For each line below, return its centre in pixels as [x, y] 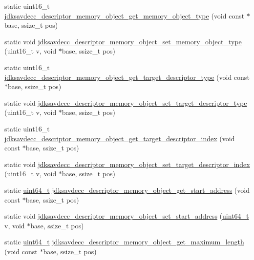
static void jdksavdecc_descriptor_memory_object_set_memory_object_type [123, 41]
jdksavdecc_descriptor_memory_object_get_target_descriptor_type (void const [127, 77]
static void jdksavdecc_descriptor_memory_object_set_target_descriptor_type [126, 102]
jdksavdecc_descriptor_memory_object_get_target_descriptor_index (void [120, 138]
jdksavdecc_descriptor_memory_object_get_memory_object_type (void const [125, 15]
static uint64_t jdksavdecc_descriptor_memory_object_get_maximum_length [124, 242]
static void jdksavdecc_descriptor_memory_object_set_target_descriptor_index [127, 164]
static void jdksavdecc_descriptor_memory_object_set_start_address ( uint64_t [127, 216]
